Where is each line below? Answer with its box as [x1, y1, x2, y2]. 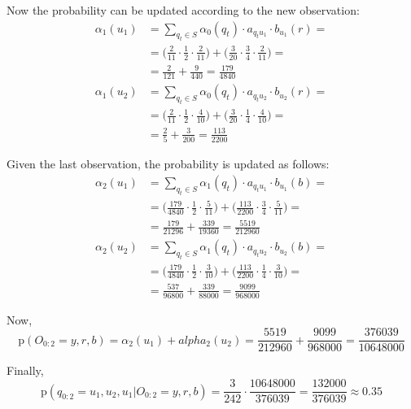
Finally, [7, 362, 44, 379]
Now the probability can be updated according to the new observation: [7, 2, 360, 18]
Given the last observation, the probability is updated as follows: [7, 155, 330, 172]
